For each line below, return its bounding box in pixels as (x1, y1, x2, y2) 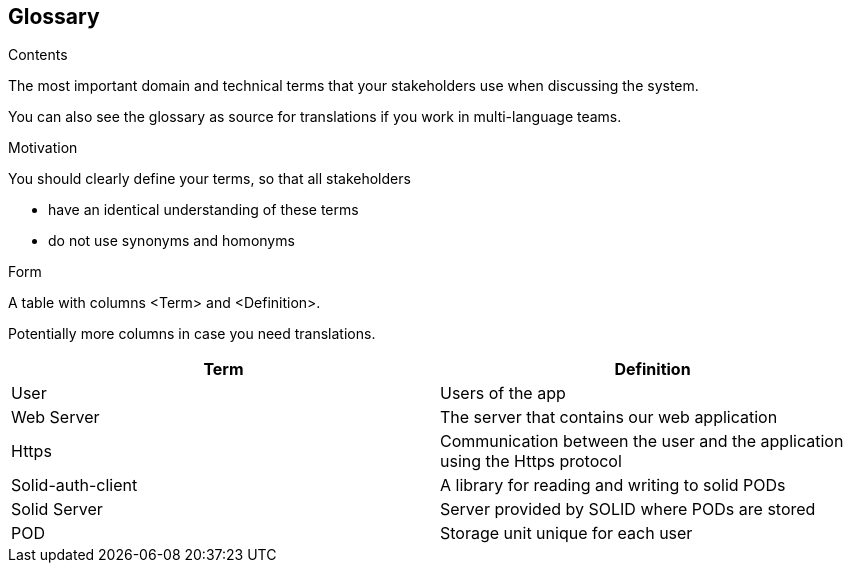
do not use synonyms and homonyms (48, 232, 295, 250)
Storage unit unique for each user (440, 523, 693, 544)
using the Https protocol (440, 451, 622, 472)
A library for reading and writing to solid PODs (440, 475, 786, 496)
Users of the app (440, 383, 566, 404)
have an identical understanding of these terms (48, 201, 359, 219)
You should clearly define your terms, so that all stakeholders (8, 170, 411, 188)
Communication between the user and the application (440, 431, 844, 452)
